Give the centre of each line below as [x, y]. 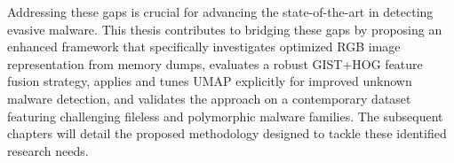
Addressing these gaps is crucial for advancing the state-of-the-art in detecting [220, 12]
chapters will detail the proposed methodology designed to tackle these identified [227, 133]
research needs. [48, 150]
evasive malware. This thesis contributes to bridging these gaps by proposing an [225, 29]
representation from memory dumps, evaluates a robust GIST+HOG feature [215, 63]
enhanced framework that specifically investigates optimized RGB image [204, 47]
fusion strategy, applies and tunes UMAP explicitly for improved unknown [210, 81]
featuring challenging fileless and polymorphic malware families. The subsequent [225, 116]
